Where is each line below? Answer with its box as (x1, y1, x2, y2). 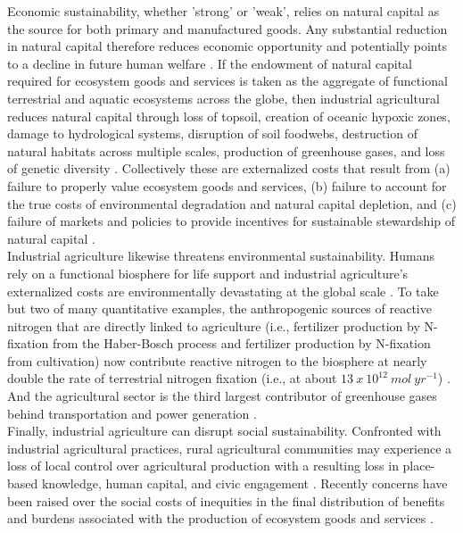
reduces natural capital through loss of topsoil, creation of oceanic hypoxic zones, (7, 106, 451, 125)
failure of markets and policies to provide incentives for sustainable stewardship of (7, 212, 456, 230)
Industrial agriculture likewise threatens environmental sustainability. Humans (7, 246, 435, 265)
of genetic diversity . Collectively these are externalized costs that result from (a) (7, 159, 451, 178)
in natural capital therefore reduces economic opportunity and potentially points (7, 37, 448, 55)
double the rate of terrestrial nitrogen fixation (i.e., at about (7, 369, 337, 387)
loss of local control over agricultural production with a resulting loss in (7, 456, 399, 475)
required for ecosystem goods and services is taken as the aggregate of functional (7, 71, 448, 90)
